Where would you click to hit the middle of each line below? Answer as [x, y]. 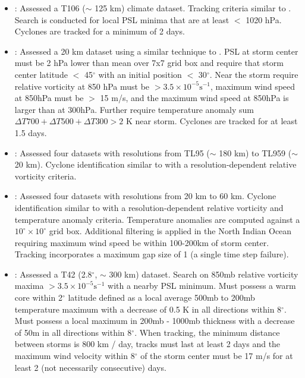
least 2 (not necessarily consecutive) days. [90, 367]
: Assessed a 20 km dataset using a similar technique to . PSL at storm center [156, 51]
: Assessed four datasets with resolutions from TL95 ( [112, 152]
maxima [29, 286]
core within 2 [38, 297]
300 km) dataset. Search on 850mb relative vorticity [204, 274]
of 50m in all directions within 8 [73, 332]
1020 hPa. [264, 19]
